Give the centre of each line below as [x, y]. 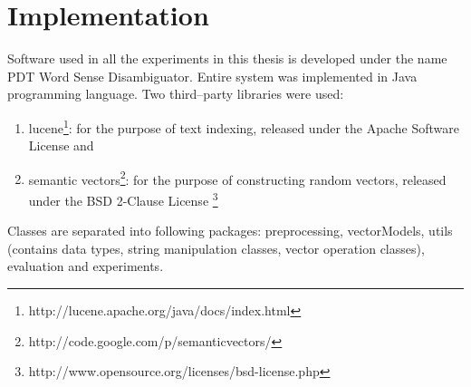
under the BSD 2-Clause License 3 [123, 199]
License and [61, 145]
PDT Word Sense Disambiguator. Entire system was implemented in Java [212, 76]
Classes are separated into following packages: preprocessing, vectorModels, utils [230, 231]
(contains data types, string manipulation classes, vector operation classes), [216, 248]
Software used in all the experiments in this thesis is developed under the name [227, 58]
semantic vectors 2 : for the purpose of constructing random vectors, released [237, 178]
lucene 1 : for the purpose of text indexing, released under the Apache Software [244, 126]
